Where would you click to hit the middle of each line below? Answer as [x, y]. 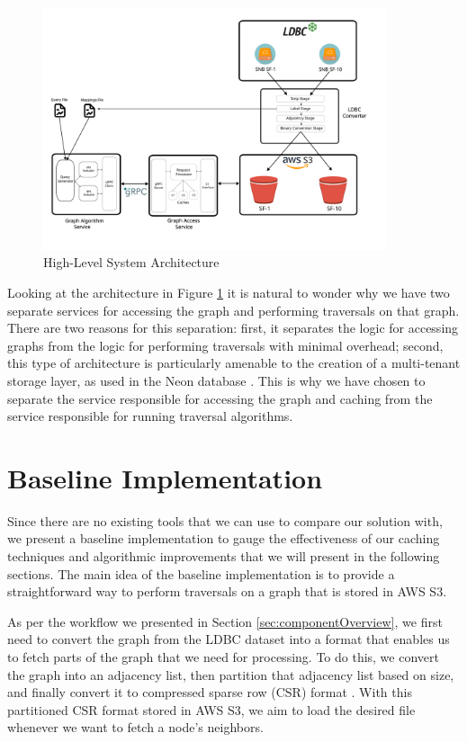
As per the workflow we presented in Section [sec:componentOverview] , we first [225, 621]
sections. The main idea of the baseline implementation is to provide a [201, 573]
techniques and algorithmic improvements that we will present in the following [224, 556]
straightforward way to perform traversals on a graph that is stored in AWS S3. [227, 591]
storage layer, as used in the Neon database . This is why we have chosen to [216, 380]
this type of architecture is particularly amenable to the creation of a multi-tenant [234, 363]
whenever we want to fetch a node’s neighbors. [135, 727]
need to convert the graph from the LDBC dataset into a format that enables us [229, 639]
